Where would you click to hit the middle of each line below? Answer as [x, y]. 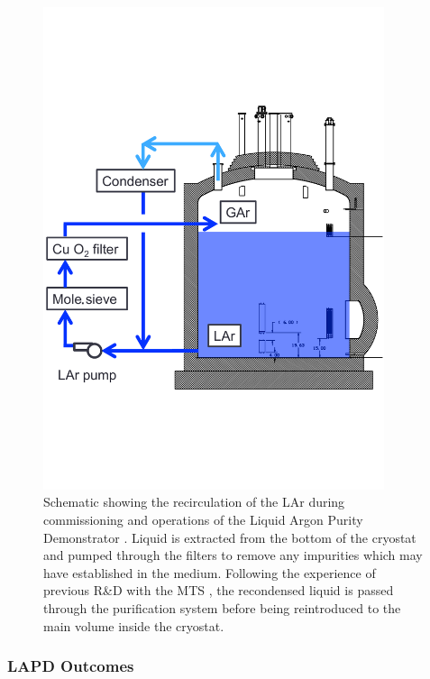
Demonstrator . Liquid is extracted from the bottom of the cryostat [230, 537]
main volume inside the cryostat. [134, 625]
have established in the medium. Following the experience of [210, 572]
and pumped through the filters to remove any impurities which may [233, 555]
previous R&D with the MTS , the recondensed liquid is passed [219, 590]
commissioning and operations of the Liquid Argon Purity [203, 519]
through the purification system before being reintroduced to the [222, 607]
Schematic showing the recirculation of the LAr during [194, 502]
